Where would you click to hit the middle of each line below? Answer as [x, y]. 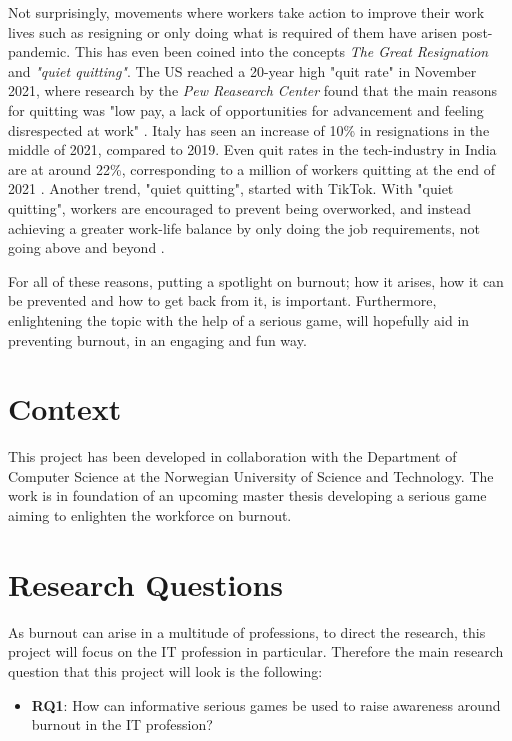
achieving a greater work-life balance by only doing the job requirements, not [244, 227]
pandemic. [39, 51]
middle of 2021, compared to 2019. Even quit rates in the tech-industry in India [252, 149]
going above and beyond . [86, 247]
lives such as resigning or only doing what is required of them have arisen [233, 31]
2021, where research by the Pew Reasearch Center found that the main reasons [253, 90]
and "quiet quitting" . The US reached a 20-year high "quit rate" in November [242, 70]
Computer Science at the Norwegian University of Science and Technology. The [251, 475]
